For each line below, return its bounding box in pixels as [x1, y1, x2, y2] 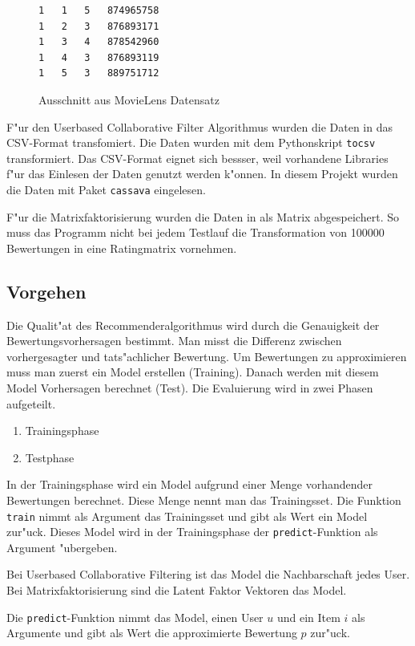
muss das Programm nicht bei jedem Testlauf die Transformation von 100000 [6, 224, 385, 241]
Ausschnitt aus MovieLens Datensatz [38, 91, 220, 108]
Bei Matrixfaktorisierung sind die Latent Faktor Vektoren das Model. [6, 582, 347, 599]
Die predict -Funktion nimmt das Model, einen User [6, 608, 264, 625]
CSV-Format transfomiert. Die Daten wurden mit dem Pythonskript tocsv [6, 134, 376, 151]
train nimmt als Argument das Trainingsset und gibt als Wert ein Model [6, 507, 368, 524]
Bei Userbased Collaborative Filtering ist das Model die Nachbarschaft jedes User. [6, 566, 410, 583]
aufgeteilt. [6, 395, 56, 412]
